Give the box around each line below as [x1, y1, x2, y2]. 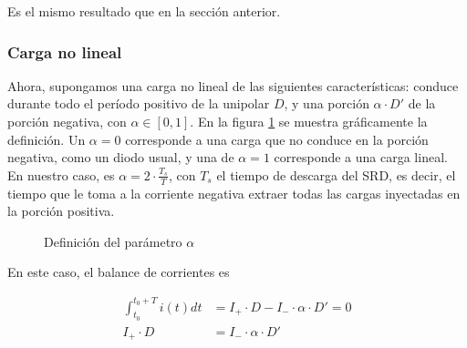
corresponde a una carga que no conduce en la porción [125, 129, 429, 148]
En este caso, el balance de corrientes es [7, 262, 230, 281]
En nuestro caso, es [7, 165, 115, 184]
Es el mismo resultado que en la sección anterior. [7, 2, 281, 20]
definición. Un [7, 129, 86, 148]
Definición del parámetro [44, 231, 182, 251]
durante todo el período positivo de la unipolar [7, 94, 270, 113]
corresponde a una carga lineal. [274, 148, 448, 167]
